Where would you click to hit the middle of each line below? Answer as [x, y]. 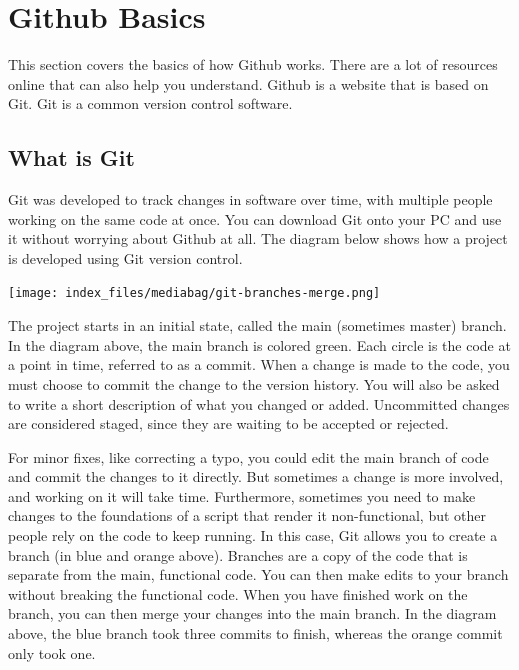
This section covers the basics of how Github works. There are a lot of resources [253, 64]
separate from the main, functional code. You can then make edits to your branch [258, 574]
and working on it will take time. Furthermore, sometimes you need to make [242, 495]
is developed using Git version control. [125, 257]
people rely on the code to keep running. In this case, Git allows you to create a [253, 535]
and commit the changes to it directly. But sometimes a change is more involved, [256, 476]
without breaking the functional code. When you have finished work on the [238, 593]
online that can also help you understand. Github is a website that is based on [248, 83]
